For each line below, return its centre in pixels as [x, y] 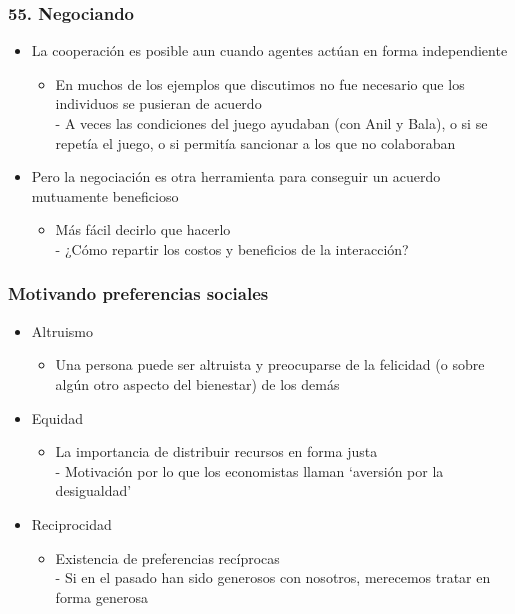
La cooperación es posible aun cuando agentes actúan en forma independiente [269, 50]
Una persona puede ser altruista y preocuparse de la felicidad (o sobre [270, 364]
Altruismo [62, 330]
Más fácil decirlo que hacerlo [143, 229]
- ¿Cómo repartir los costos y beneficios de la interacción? [232, 248]
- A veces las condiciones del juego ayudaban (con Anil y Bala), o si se [271, 123]
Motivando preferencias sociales [138, 293]
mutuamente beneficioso [105, 195]
